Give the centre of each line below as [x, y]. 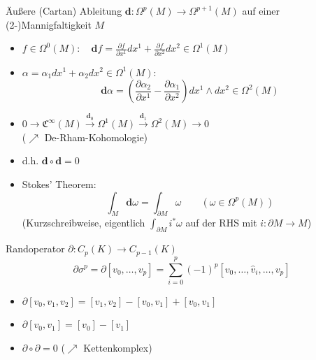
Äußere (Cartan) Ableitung [64, 10]
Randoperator [35, 249]
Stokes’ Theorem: [59, 184]
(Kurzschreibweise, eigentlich [84, 223]
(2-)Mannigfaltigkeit [49, 24]
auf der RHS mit [221, 223]
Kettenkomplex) [118, 348]
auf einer [261, 10]
